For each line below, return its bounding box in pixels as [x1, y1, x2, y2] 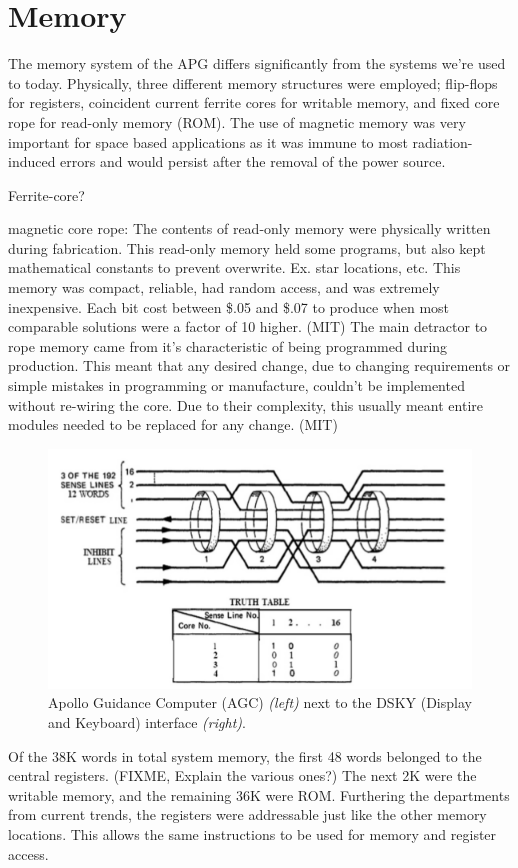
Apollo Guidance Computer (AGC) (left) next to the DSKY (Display [48, 692, 472, 713]
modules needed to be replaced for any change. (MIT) [8, 414, 338, 435]
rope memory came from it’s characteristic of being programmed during [8, 335, 448, 356]
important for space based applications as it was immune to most [8, 131, 408, 152]
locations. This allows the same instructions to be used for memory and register [8, 823, 497, 844]
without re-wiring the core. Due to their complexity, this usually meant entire [8, 394, 483, 415]
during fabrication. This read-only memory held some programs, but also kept [8, 237, 486, 258]
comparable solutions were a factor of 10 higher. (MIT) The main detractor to [8, 316, 488, 337]
